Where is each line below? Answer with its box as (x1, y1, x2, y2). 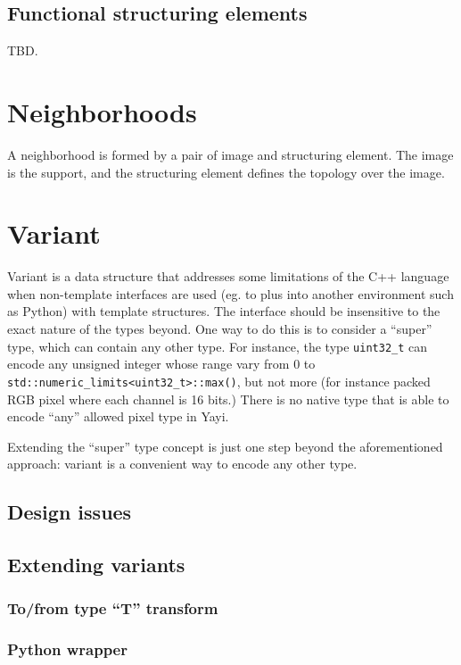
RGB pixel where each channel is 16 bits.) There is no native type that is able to (7, 389, 449, 408)
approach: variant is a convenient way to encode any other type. (7, 454, 358, 473)
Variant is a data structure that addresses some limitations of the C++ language (7, 267, 449, 286)
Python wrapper (7, 638, 128, 661)
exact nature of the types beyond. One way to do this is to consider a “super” (7, 320, 432, 338)
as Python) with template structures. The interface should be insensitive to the (7, 302, 440, 320)
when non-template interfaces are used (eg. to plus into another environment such (7, 284, 454, 303)
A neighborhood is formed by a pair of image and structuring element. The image (7, 145, 454, 163)
